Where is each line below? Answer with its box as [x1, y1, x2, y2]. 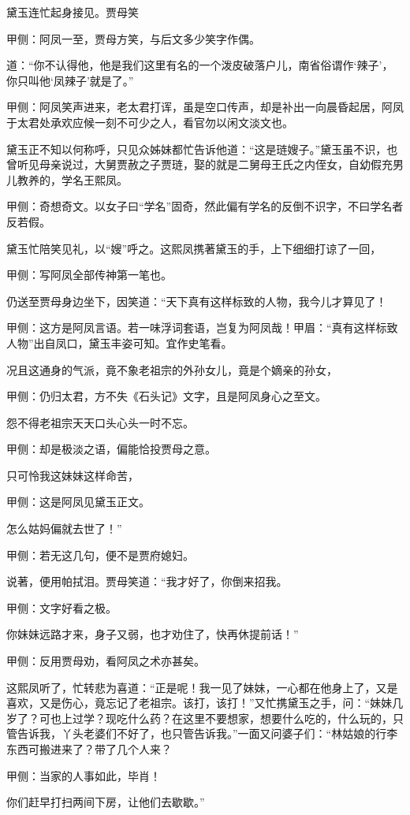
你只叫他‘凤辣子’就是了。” [6, 72, 134, 88]
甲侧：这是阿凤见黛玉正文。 [6, 493, 150, 510]
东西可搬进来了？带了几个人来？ [6, 741, 172, 757]
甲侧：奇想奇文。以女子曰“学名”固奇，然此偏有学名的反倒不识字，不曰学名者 [6, 198, 404, 214]
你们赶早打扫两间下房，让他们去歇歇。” [6, 794, 205, 810]
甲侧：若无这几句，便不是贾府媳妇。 [6, 546, 194, 563]
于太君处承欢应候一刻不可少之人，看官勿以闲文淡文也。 [6, 114, 293, 130]
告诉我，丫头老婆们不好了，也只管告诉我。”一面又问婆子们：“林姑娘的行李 [17, 725, 398, 742]
